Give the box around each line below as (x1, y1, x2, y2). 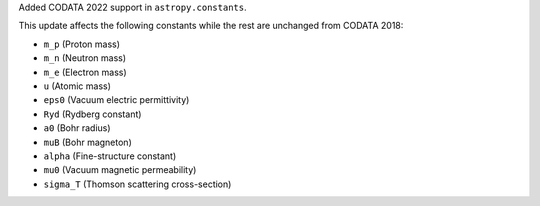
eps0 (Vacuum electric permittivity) (43, 94, 190, 106)
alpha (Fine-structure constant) (43, 150, 177, 162)
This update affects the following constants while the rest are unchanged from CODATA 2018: (18, 20, 404, 32)
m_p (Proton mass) (43, 38, 120, 50)
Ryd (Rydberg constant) (43, 108, 142, 120)
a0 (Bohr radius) (43, 122, 111, 134)
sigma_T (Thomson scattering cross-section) (43, 178, 232, 190)
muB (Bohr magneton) (43, 136, 132, 148)
